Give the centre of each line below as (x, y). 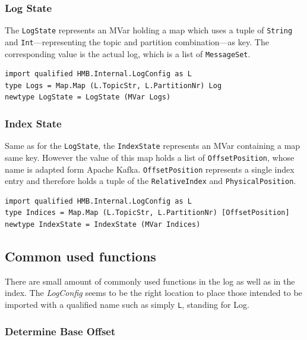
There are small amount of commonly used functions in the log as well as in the (150, 281)
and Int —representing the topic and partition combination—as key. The (137, 41)
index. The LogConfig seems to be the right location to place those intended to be (153, 293)
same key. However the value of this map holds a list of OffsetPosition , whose (150, 157)
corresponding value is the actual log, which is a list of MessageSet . (128, 53)
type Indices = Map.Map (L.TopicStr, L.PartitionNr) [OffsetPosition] (147, 213)
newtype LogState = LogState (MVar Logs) (88, 97)
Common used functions (80, 256)
